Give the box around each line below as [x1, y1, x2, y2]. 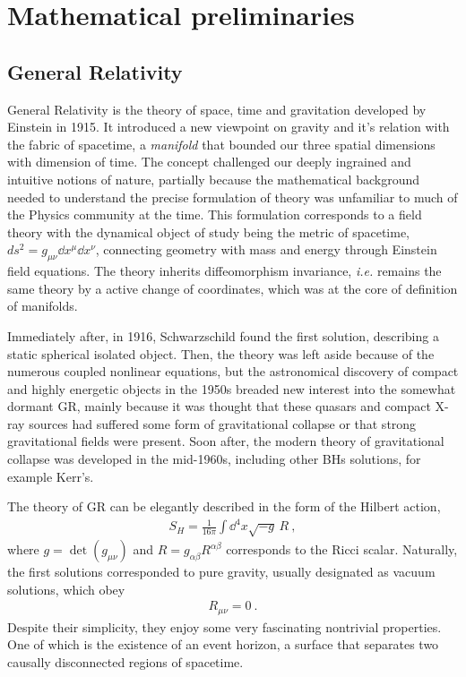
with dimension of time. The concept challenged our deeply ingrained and [7, 152, 411, 171]
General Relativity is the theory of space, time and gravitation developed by [7, 99, 427, 118]
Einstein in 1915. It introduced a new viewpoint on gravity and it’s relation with [7, 117, 450, 136]
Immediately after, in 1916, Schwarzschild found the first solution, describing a [7, 326, 439, 345]
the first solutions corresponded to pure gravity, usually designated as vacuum [7, 562, 436, 581]
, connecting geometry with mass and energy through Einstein [95, 240, 437, 259]
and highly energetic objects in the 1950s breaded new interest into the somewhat [7, 379, 456, 398]
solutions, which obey [7, 579, 125, 598]
